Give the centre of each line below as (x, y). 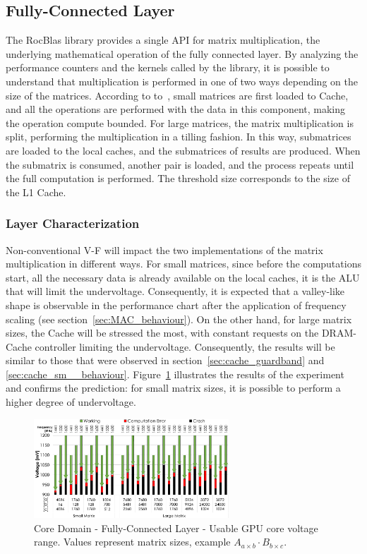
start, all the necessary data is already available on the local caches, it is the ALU (183, 277)
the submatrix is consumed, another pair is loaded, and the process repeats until (180, 164)
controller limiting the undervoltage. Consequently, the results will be (185, 346)
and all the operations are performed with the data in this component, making (176, 109)
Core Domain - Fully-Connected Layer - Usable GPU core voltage (176, 528)
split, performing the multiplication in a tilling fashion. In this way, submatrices (179, 137)
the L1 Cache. (36, 192)
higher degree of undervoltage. (71, 402)
